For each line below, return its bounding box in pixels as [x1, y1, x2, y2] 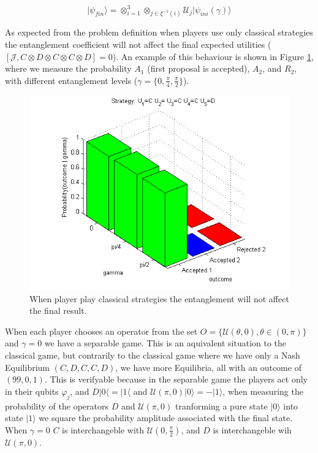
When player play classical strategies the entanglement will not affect [29, 292, 289, 305]
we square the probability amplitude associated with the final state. [39, 411, 293, 424]
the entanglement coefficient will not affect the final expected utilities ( [5, 37, 271, 50]
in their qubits [5, 384, 59, 397]
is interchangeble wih [213, 423, 292, 436]
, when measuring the [222, 384, 303, 397]
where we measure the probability [5, 62, 132, 75]
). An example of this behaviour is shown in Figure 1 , [112, 50, 314, 63]
